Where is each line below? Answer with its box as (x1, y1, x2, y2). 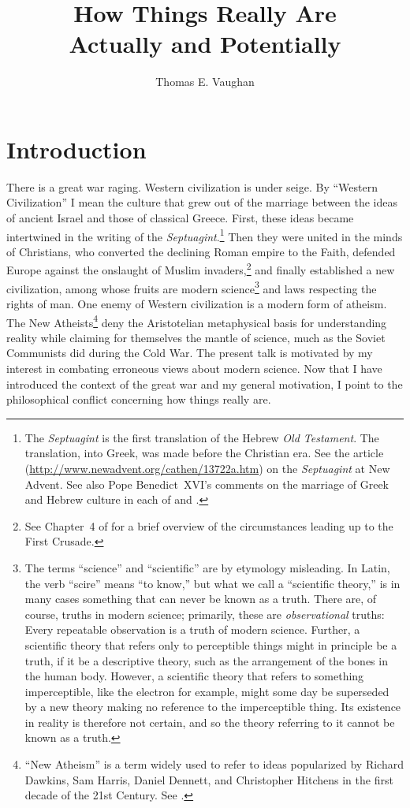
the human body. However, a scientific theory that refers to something (24, 668, 364, 684)
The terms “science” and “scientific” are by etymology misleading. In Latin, (24, 559, 390, 575)
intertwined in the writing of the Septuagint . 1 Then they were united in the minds (6, 225, 403, 244)
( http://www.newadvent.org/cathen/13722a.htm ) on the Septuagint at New (24, 460, 390, 476)
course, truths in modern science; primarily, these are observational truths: (24, 605, 385, 622)
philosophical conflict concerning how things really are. (6, 391, 271, 408)
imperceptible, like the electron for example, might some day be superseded (24, 683, 389, 699)
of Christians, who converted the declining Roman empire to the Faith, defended (6, 243, 396, 259)
